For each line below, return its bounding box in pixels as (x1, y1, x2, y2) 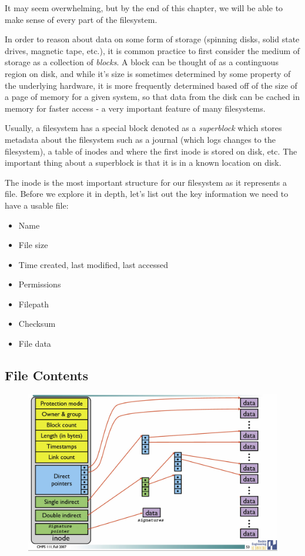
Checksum (18, 317, 56, 330)
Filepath (18, 297, 49, 310)
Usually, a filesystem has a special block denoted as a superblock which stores (5, 122, 282, 134)
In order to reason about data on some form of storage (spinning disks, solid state (5, 33, 300, 45)
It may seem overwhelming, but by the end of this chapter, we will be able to (5, 2, 283, 14)
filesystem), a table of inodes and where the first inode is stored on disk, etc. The (5, 145, 297, 157)
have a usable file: (5, 199, 69, 211)
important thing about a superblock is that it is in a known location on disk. (5, 156, 281, 169)
